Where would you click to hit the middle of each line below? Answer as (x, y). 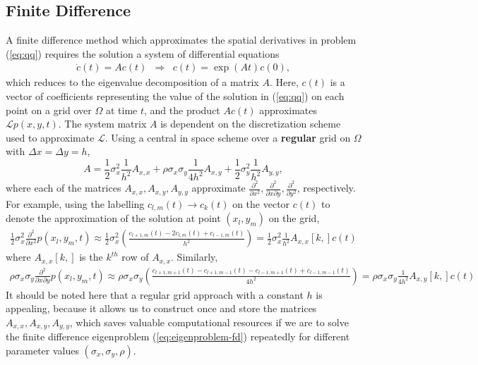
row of (135, 257)
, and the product (182, 110)
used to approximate (50, 137)
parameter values (42, 350)
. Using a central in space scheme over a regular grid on (228, 137)
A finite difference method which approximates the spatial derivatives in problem (181, 40)
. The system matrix (102, 124)
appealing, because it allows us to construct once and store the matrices (161, 308)
